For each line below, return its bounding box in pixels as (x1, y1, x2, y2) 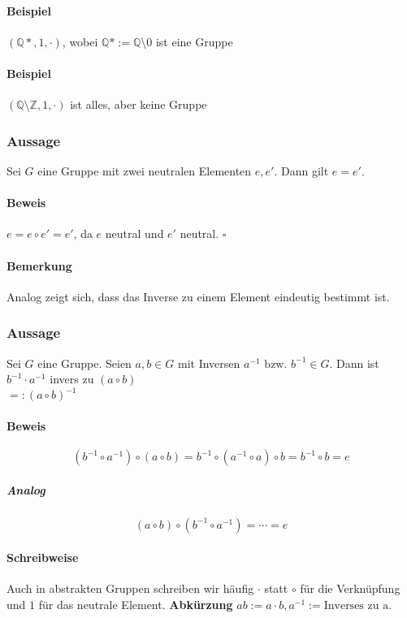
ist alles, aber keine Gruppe (70, 96, 207, 113)
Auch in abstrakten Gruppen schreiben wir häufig (6, 580, 254, 597)
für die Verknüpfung (300, 580, 401, 597)
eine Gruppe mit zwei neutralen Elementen (37, 162, 252, 179)
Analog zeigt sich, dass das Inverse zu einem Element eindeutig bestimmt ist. (6, 287, 390, 305)
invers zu (50, 370, 94, 387)
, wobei (62, 32, 98, 50)
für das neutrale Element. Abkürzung (38, 596, 233, 613)
